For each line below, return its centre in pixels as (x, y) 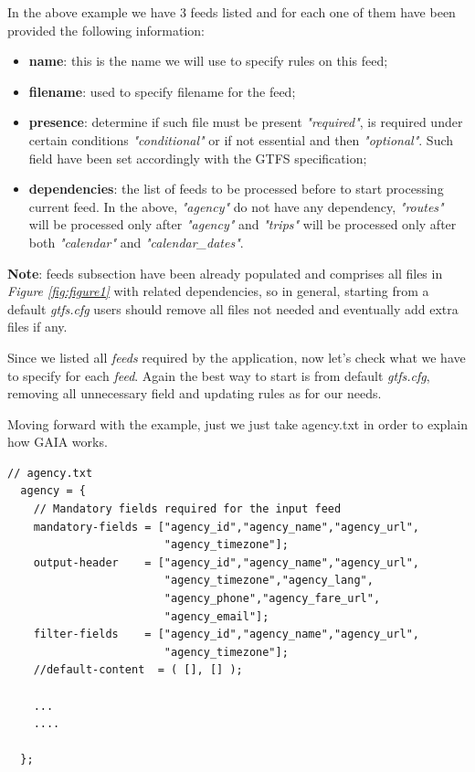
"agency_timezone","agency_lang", (269, 581)
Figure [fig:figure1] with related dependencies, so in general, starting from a (218, 291)
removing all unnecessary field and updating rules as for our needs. (195, 393)
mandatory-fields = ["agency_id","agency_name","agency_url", (227, 527)
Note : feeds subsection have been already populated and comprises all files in (225, 273)
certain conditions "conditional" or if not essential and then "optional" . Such (241, 139)
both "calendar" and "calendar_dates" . (136, 242)
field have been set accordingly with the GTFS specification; (198, 158)
